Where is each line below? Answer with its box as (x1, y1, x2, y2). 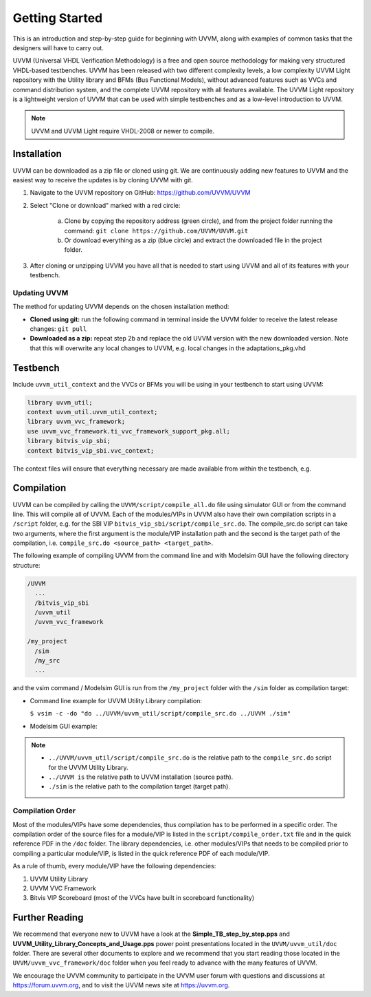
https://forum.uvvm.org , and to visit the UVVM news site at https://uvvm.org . (12, 981, 230, 989)
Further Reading (12, 912, 84, 923)
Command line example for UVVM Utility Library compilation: (30, 696, 203, 705)
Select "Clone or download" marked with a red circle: (30, 201, 181, 209)
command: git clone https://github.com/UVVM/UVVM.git (64, 226, 249, 235)
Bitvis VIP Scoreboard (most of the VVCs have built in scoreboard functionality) (30, 894, 255, 902)
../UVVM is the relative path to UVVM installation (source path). (48, 773, 234, 781)
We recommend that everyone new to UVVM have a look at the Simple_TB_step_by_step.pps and (12, 930, 290, 939)
